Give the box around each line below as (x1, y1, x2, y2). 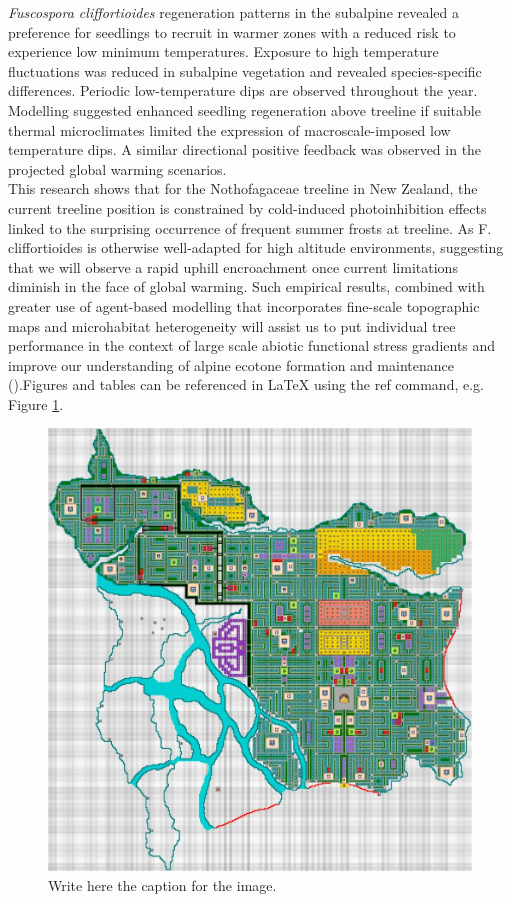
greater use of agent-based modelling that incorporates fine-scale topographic (8, 295, 480, 316)
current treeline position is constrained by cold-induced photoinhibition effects (8, 197, 487, 218)
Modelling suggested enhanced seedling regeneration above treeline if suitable (8, 99, 481, 120)
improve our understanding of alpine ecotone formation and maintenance (8, 354, 454, 375)
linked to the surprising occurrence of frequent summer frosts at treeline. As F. (8, 217, 492, 238)
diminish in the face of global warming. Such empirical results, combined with (8, 276, 485, 297)
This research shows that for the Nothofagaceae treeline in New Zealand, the (8, 178, 478, 199)
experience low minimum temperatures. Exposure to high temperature (8, 41, 439, 62)
